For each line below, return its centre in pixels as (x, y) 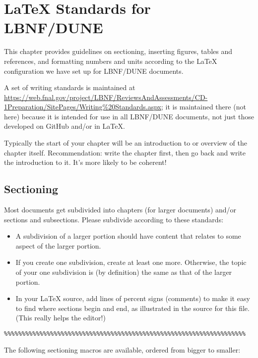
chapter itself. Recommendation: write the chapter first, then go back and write (125, 152)
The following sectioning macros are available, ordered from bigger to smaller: (122, 349)
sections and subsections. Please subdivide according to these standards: (114, 219)
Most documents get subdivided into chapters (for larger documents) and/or (120, 210)
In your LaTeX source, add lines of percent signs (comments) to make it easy (133, 298)
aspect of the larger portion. (58, 245)
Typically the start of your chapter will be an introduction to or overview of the (126, 143)
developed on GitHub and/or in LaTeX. (64, 126)
